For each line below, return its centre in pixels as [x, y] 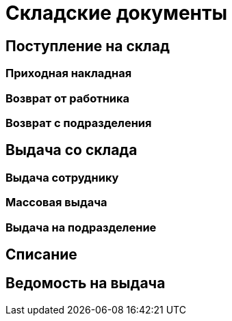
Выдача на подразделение [81, 227]
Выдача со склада [72, 150]
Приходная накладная [69, 73]
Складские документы [116, 13]
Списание [41, 254]
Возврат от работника [68, 98]
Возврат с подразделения [79, 123]
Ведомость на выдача [86, 283]
